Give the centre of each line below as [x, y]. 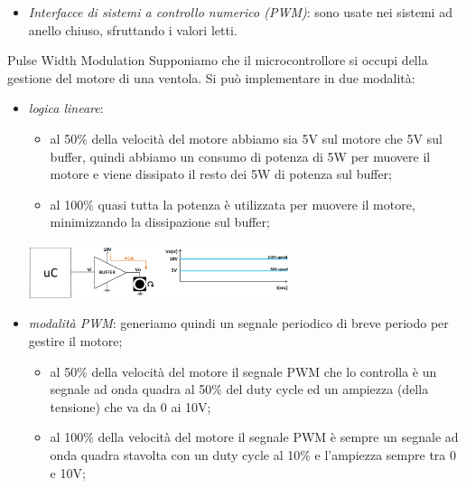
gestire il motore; [75, 341]
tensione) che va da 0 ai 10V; [130, 406]
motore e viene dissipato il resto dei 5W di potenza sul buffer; [221, 174]
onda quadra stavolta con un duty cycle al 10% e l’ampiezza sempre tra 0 [253, 455]
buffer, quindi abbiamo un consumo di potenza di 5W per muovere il [240, 156]
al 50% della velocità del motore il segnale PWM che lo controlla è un [243, 371]
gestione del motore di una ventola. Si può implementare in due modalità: [211, 77]
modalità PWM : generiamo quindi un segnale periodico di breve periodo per [238, 323]
